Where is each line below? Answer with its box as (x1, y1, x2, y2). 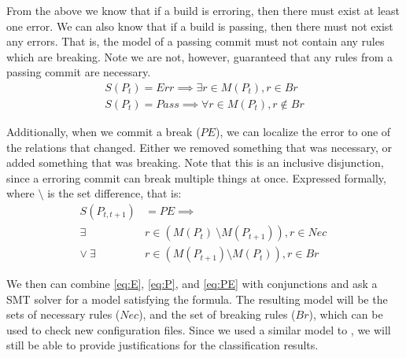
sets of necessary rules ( (6, 306, 120, 323)
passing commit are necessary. (6, 64, 151, 80)
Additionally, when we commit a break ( (6, 124, 201, 140)
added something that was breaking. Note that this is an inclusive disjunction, (6, 154, 384, 171)
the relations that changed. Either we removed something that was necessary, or (6, 138, 392, 155)
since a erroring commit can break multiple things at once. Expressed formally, (6, 169, 386, 186)
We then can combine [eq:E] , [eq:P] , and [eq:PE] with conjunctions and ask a (6, 275, 378, 292)
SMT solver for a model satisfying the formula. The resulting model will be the (6, 290, 388, 307)
